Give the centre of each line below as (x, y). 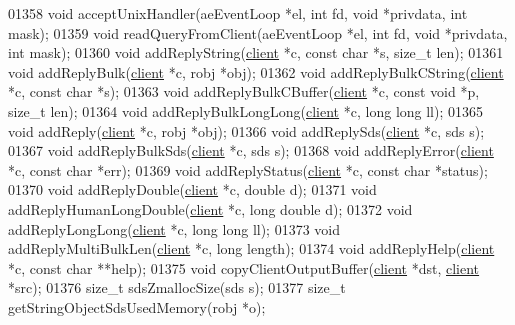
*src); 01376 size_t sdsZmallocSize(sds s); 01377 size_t (177, 287)
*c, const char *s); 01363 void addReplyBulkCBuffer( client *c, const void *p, (244, 91)
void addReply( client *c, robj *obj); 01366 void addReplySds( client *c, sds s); (246, 130)
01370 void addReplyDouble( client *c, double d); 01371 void (192, 189)
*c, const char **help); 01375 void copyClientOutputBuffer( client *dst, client (244, 267)
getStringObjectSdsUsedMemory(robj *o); (137, 306)
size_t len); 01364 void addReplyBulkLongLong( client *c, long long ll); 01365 (246, 110)
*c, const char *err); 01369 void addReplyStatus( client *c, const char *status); (248, 169)
